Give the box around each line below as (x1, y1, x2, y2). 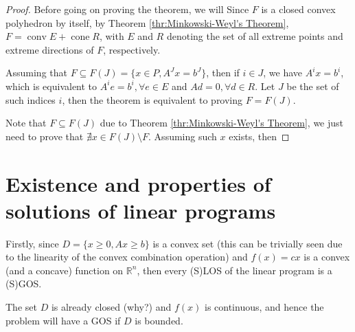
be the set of (286, 78, 339, 93)
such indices (5, 92, 56, 107)
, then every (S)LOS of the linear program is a (137, 263, 332, 277)
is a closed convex (261, 2, 336, 16)
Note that (5, 115, 47, 130)
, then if (206, 65, 240, 80)
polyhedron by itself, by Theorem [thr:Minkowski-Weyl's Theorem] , (5, 15, 289, 30)
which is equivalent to (5, 78, 98, 93)
